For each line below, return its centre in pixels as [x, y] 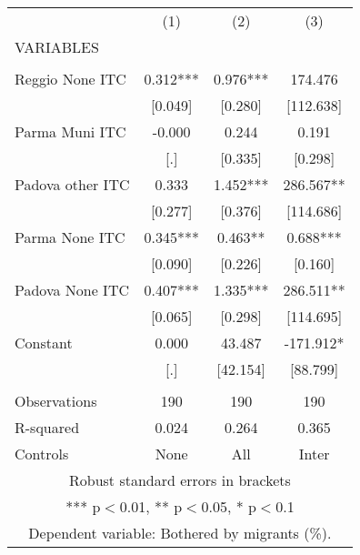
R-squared [47, 427]
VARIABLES [57, 47]
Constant [44, 343]
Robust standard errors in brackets [180, 480]
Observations [56, 401]
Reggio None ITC [70, 79]
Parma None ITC [70, 237]
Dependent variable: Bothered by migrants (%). [180, 533]
